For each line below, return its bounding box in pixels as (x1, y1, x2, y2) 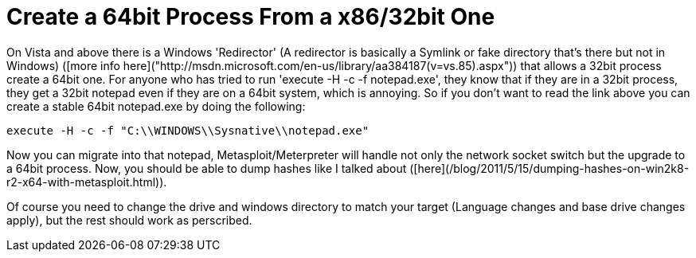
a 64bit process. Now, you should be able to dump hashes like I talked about (6, 161, 407, 175)
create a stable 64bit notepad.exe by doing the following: (6, 99, 306, 113)
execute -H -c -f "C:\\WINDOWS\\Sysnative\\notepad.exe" (6, 123, 370, 137)
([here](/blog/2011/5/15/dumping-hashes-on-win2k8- (409, 161, 690, 175)
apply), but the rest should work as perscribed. (6, 213, 252, 227)
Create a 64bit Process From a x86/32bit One (6, 3, 495, 30)
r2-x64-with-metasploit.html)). (6, 174, 167, 189)
